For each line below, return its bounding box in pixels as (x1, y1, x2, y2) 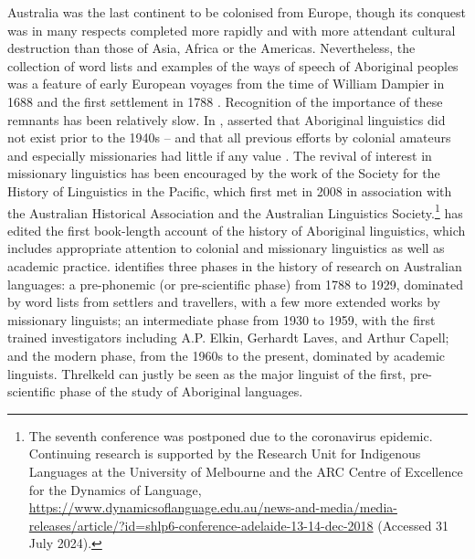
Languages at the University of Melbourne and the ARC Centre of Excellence (28, 461, 463, 480)
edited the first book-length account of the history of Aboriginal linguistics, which (7, 220, 466, 239)
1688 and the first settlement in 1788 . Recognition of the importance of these (7, 91, 443, 111)
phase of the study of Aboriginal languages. (59, 382, 303, 401)
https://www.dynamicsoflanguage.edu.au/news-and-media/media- (28, 498, 397, 517)
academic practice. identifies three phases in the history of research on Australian (7, 256, 462, 275)
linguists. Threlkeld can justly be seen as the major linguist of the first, (7, 364, 406, 383)
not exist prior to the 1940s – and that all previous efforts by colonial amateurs (7, 128, 451, 147)
